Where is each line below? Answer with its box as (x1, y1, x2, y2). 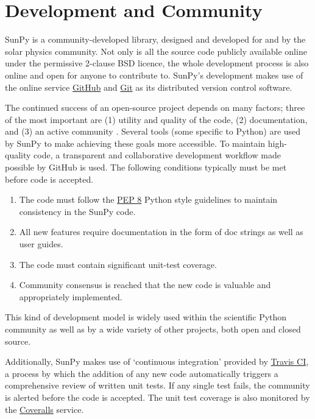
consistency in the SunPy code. (19, 205, 136, 217)
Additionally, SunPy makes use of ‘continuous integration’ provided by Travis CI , (5, 355, 309, 368)
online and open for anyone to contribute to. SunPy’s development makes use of (5, 68, 303, 81)
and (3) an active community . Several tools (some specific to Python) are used (5, 125, 301, 138)
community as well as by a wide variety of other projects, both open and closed (5, 323, 301, 335)
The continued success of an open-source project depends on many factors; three (5, 101, 305, 114)
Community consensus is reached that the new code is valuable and (19, 278, 271, 291)
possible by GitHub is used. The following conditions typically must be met (5, 161, 287, 174)
